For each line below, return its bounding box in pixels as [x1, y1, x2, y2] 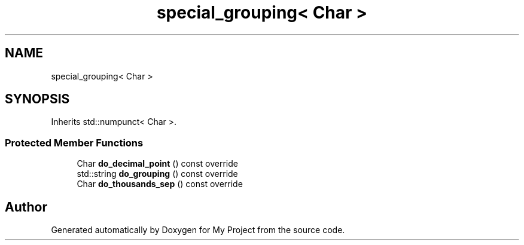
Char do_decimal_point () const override [77, 158, 238, 169]
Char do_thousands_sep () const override [77, 179, 243, 189]
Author [5, 199, 47, 215]
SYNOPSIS [5, 91, 70, 107]
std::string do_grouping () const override [77, 169, 238, 179]
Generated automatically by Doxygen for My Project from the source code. [51, 225, 345, 235]
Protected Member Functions [5, 136, 144, 149]
